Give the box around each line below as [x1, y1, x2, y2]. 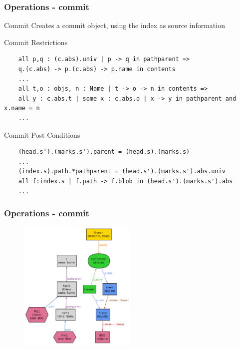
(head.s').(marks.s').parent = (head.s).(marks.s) [18, 148, 190, 156]
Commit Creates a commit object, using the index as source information [4, 20, 225, 31]
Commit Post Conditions [4, 129, 80, 140]
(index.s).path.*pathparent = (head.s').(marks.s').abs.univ [18, 168, 226, 175]
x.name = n [4, 105, 40, 112]
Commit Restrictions [4, 37, 68, 47]
